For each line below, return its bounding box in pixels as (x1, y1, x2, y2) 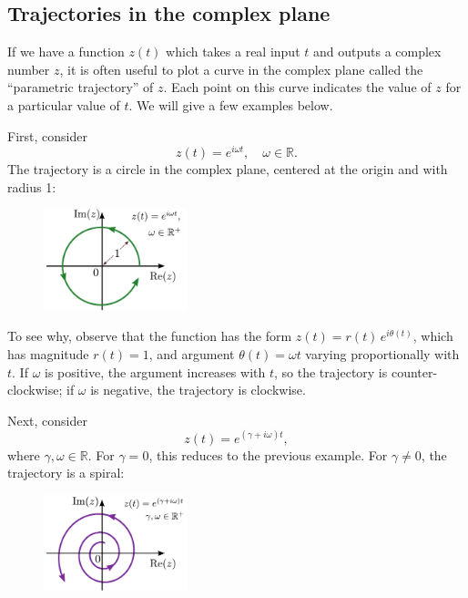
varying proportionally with (305, 345, 460, 363)
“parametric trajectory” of (7, 77, 154, 97)
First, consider (7, 126, 87, 145)
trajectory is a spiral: (7, 463, 125, 482)
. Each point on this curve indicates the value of (163, 77, 432, 97)
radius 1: (7, 177, 56, 196)
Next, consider (7, 410, 88, 429)
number (7, 59, 50, 78)
